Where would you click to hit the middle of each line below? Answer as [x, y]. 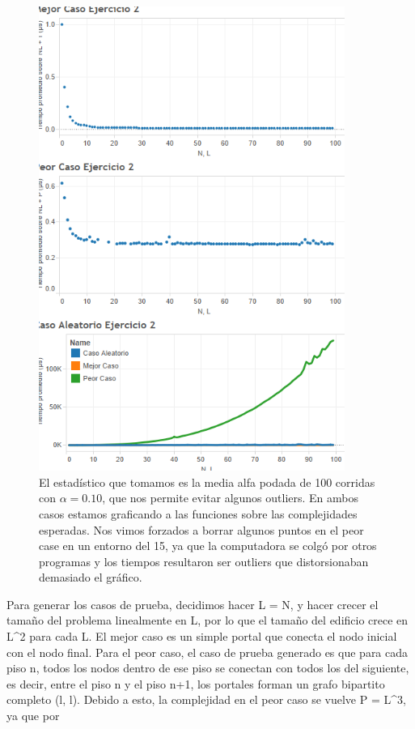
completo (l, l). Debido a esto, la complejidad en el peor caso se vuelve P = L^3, [206, 699]
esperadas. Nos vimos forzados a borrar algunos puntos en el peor [201, 529]
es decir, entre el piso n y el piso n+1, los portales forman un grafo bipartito [196, 683]
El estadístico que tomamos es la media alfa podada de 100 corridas [207, 482]
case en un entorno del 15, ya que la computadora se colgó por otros [208, 546]
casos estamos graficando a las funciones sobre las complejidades [198, 513]
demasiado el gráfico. [91, 577]
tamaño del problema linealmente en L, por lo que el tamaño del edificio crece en [207, 620]
